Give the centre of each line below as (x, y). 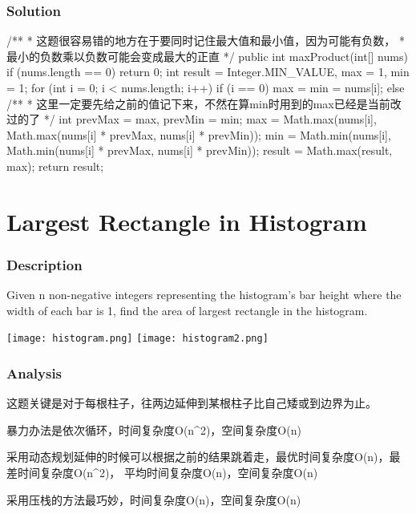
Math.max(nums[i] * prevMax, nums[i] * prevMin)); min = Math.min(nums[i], (199, 134)
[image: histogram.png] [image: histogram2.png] (137, 339)
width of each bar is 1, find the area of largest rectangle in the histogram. (187, 310)
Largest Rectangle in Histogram (187, 221)
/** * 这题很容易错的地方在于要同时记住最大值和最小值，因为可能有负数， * (206, 40)
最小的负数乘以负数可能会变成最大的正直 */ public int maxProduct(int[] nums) (207, 56)
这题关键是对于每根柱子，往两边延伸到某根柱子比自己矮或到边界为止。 (192, 403)
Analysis (34, 372)
